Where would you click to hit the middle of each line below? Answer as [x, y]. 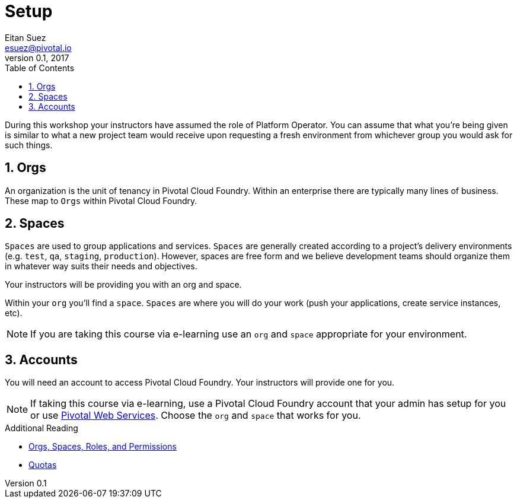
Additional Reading [42, 428]
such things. [29, 145]
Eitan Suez [25, 37]
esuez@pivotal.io [38, 47]
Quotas [43, 465]
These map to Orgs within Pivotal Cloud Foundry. [101, 200]
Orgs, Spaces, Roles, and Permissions [103, 447]
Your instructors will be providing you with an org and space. [123, 285]
